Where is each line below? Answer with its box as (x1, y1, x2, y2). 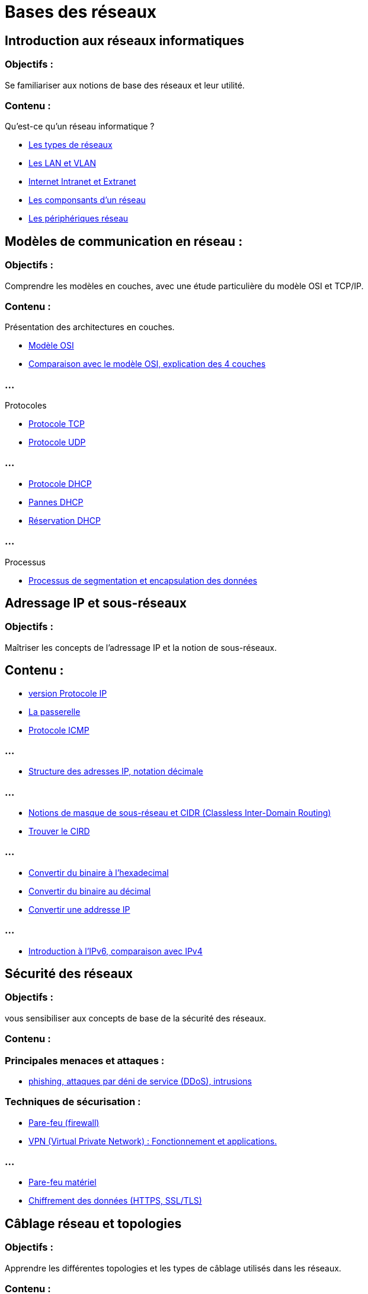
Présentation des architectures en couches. (5, 322, 175, 333)
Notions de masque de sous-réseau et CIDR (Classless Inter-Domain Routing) (28, 808, 331, 818)
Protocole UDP (28, 437, 86, 448)
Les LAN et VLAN (28, 158, 96, 169)
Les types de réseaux (28, 140, 113, 150)
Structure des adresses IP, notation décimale (28, 766, 203, 777)
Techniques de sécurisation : (5, 1096, 141, 1108)
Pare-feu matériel (28, 1177, 97, 1188)
